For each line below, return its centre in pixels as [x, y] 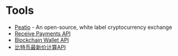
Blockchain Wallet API [41, 40]
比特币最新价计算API [40, 47]
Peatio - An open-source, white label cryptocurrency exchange [93, 27]
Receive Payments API [42, 33]
